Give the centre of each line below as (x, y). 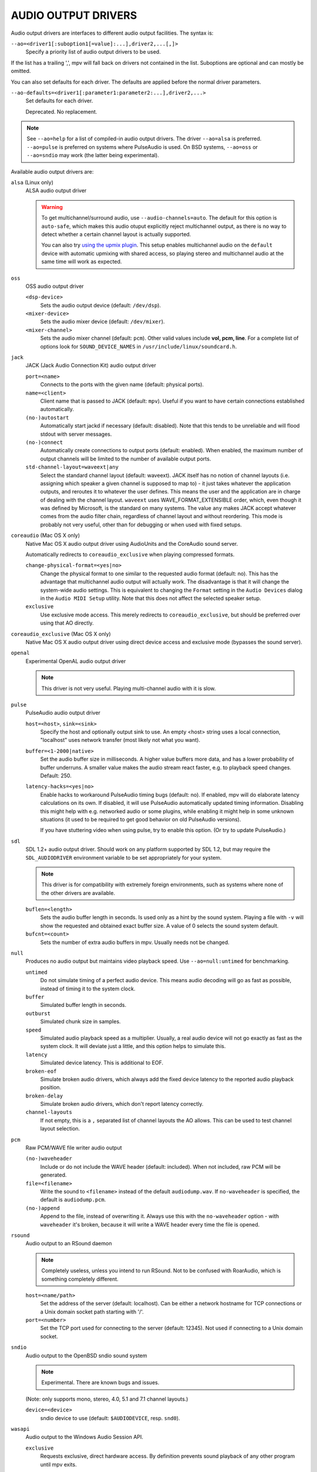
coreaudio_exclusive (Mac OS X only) (61, 634)
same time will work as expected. (82, 261)
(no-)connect (44, 442)
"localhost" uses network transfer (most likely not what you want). (120, 740)
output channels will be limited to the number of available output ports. (126, 459)
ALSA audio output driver (56, 191)
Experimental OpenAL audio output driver (76, 661)
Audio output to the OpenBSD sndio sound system (86, 1355)
